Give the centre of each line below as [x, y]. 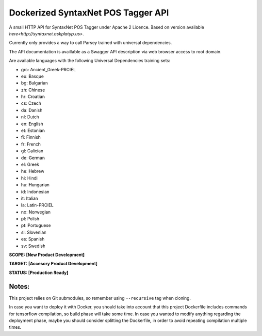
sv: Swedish [33, 246]
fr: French [31, 144]
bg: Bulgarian [34, 83]
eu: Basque [32, 76]
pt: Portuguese [36, 225]
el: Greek [30, 164]
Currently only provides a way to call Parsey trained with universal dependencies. [90, 43]
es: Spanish [33, 239]
